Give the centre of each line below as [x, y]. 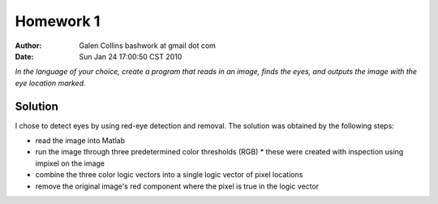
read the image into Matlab [80, 141]
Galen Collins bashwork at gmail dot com [148, 46]
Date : [24, 56]
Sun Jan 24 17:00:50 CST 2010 [131, 56]
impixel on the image [70, 163]
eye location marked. [50, 83]
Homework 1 [58, 21]
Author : [28, 46]
